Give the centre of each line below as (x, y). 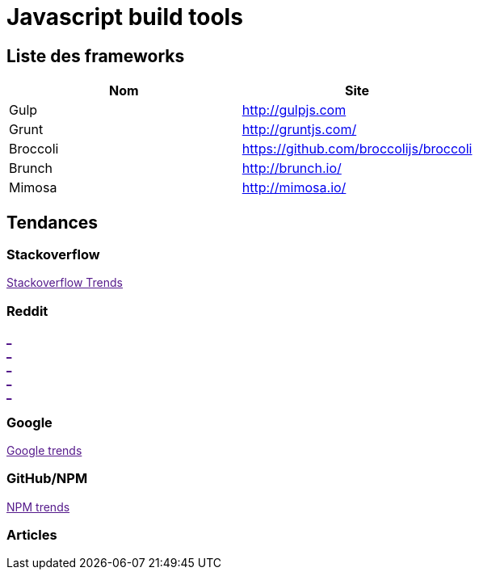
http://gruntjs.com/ (299, 130)
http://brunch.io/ (292, 168)
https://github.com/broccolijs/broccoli (357, 149)
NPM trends (38, 507)
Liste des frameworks (96, 56)
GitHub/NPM (47, 479)
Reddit (27, 311)
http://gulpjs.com (294, 110)
